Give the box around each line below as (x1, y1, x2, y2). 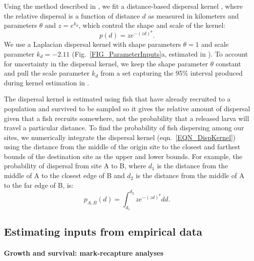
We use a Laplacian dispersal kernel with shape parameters (4, 39, 181, 49)
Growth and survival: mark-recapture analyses (4, 248, 164, 258)
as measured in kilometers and (148, 10, 239, 20)
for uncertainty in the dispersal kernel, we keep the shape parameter (4, 58, 208, 68)
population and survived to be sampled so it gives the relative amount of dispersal (4, 103, 250, 113)
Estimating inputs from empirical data (4, 224, 202, 239)
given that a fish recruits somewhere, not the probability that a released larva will (4, 113, 249, 123)
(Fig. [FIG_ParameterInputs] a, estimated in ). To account (72, 48, 248, 59)
